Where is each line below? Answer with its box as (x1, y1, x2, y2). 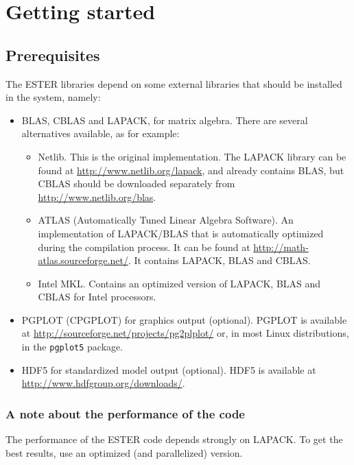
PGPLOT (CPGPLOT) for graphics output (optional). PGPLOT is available (21, 312, 347, 326)
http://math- (253, 239, 309, 254)
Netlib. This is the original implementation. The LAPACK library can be (38, 149, 346, 163)
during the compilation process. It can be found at (38, 239, 250, 254)
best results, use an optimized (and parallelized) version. (5, 445, 243, 460)
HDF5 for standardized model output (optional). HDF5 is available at (21, 362, 316, 377)
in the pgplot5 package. (21, 339, 123, 354)
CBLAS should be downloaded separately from (38, 176, 235, 191)
